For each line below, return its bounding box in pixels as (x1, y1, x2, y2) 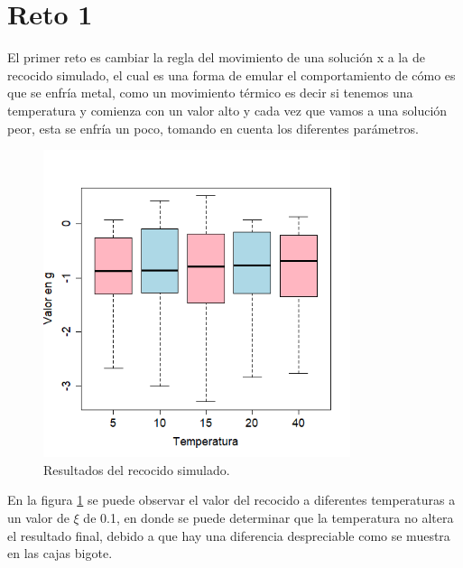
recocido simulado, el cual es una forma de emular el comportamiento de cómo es (7, 65, 456, 84)
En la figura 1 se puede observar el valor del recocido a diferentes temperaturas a (7, 490, 456, 509)
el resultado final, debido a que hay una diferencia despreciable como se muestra (7, 526, 450, 545)
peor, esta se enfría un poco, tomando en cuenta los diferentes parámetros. (7, 118, 419, 137)
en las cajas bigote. (7, 544, 113, 563)
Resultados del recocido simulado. (43, 460, 230, 479)
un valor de (7, 508, 69, 527)
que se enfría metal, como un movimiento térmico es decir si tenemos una (7, 83, 413, 102)
